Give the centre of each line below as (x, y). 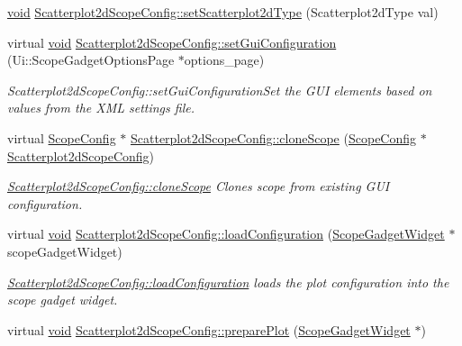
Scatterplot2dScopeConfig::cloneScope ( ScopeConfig (273, 137)
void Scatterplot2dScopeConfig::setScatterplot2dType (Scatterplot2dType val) (223, 12)
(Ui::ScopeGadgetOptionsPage (91, 60)
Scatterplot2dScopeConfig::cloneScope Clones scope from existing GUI (199, 186)
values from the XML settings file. (101, 108)
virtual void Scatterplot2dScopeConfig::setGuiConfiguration (172, 42)
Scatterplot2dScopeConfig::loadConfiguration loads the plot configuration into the (228, 282)
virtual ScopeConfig (62, 137)
